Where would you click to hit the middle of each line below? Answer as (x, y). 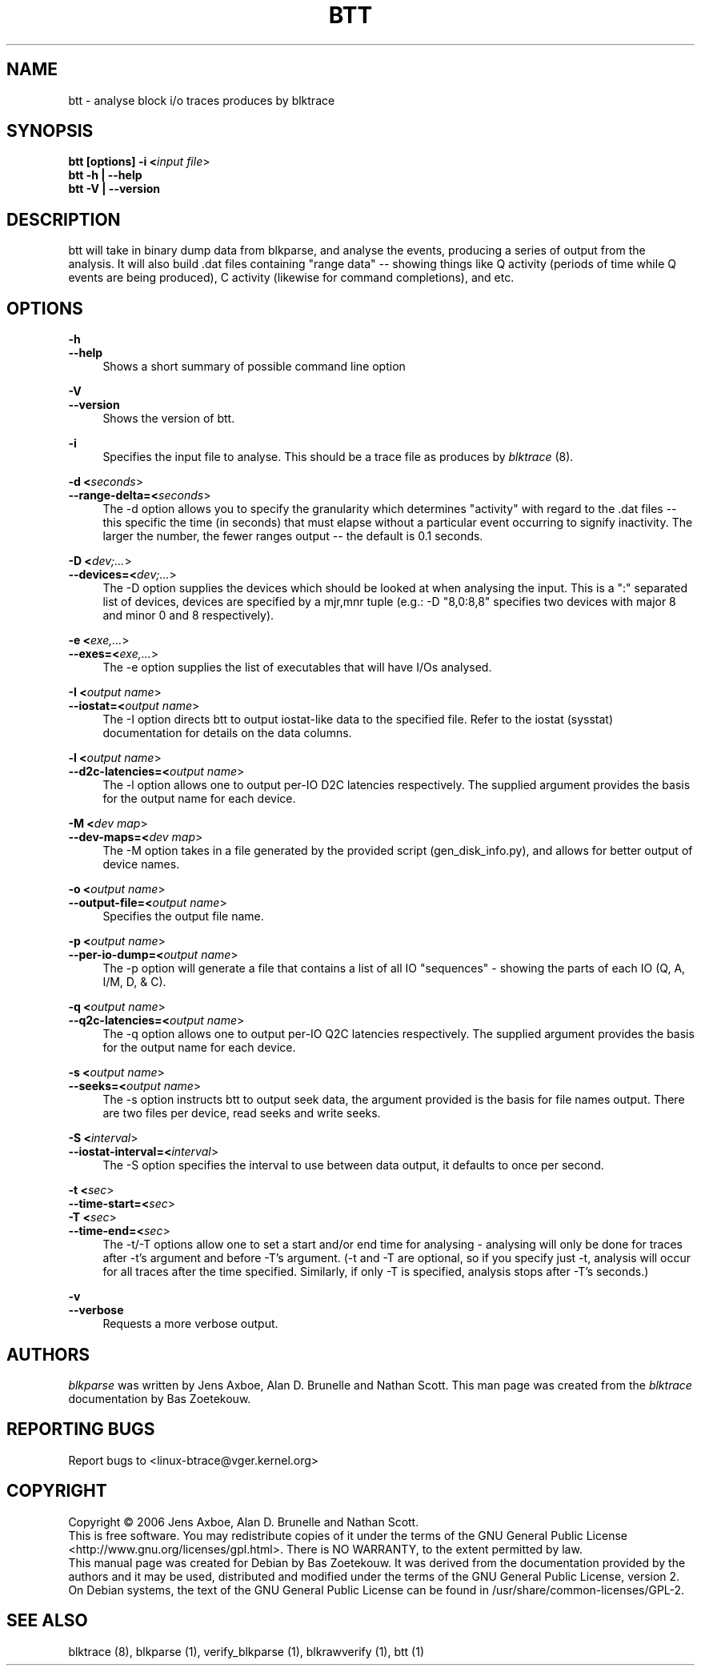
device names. (141, 864)
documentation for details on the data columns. (227, 733)
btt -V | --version (114, 189)
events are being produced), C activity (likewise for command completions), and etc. (291, 278)
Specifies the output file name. (183, 916)
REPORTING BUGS (81, 1429)
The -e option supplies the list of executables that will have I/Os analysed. (297, 668)
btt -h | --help (105, 175)
